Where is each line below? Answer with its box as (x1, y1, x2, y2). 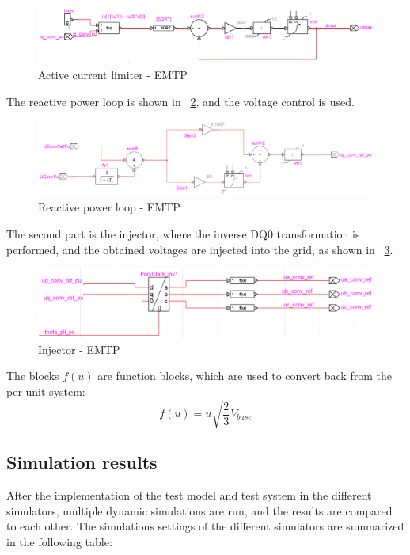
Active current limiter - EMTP (38, 67, 188, 83)
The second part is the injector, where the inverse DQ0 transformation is (6, 226, 360, 242)
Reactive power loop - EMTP (38, 199, 180, 215)
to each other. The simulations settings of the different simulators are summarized (6, 518, 404, 534)
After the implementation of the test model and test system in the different (6, 487, 372, 504)
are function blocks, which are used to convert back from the (97, 367, 392, 384)
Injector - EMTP (38, 340, 120, 357)
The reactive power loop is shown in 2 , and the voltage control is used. (6, 93, 355, 109)
